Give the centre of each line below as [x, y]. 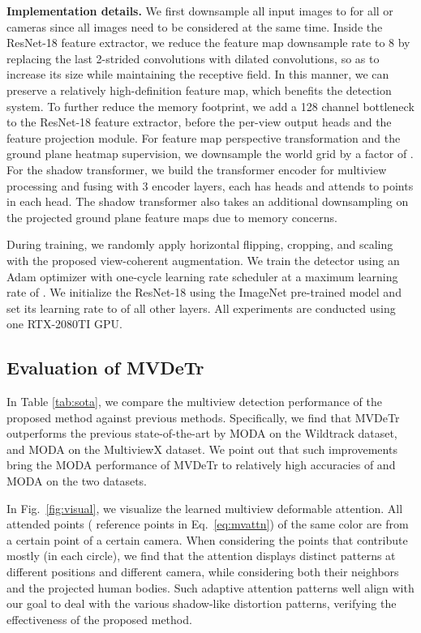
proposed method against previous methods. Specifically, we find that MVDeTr [203, 417]
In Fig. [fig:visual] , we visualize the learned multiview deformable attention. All [205, 508]
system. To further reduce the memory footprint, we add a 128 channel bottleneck [210, 106]
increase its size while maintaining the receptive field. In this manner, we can [198, 74]
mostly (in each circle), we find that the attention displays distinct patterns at [201, 556]
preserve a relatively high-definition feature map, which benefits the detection [199, 90]
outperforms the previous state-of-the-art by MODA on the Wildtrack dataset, [202, 433]
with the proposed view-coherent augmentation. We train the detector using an [203, 260]
